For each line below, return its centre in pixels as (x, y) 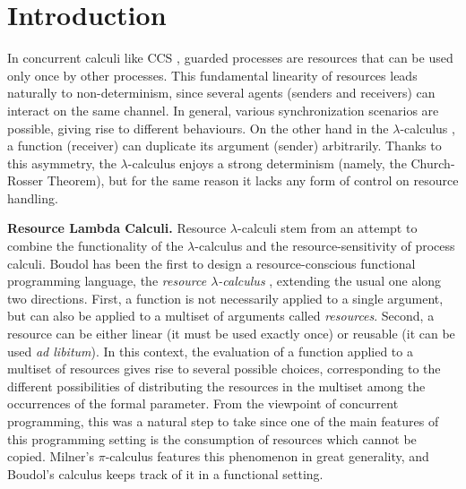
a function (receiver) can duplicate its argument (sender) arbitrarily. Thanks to (224, 146)
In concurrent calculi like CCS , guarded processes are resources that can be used (230, 58)
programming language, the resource (107, 281)
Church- (433, 163)
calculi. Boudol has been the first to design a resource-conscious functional (211, 263)
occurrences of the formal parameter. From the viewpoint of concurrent (203, 403)
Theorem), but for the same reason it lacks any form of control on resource (253, 180)
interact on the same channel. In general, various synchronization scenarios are (223, 110)
